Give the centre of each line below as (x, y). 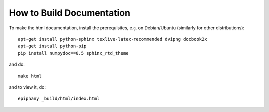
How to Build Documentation (70, 13)
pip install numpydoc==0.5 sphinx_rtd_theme (73, 53)
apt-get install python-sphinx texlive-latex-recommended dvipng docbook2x (113, 39)
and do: (17, 64)
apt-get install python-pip (52, 46)
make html (30, 76)
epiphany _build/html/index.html (59, 99)
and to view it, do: (27, 87)
